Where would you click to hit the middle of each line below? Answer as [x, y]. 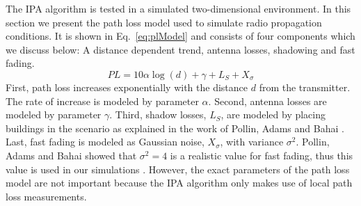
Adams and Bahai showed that [71, 155]
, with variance [252, 142]
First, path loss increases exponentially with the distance [127, 87]
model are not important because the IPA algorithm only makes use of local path [179, 183]
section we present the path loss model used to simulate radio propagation [164, 22]
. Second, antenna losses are [267, 101]
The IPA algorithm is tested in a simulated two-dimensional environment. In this [178, 8]
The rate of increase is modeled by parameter [102, 101]
